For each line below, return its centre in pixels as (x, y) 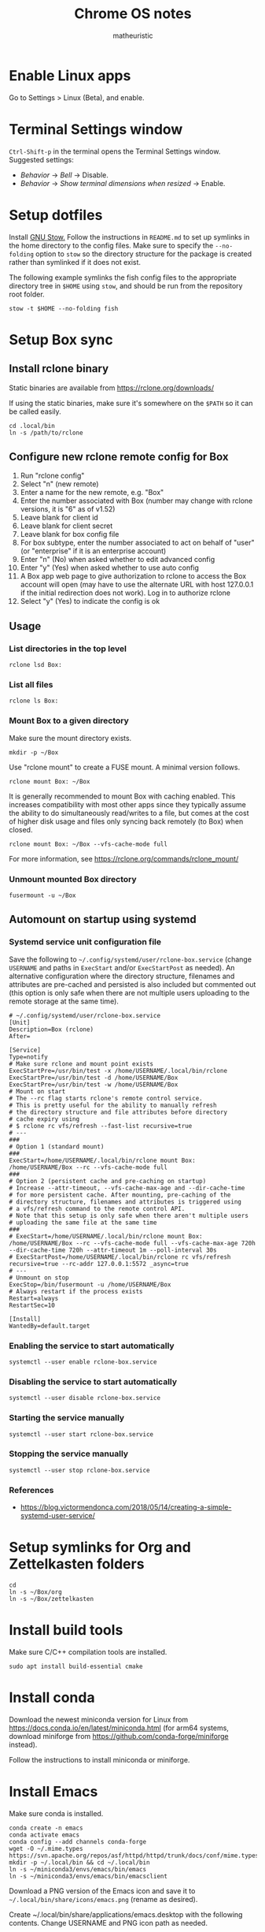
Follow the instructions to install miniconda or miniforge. (99, 1759)
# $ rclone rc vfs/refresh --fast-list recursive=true (101, 1126)
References (31, 1490)
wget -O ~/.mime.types (46, 1848)
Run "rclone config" (52, 476)
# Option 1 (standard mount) (57, 1147)
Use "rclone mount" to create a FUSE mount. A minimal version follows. (125, 767)
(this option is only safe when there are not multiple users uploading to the (129, 992)
